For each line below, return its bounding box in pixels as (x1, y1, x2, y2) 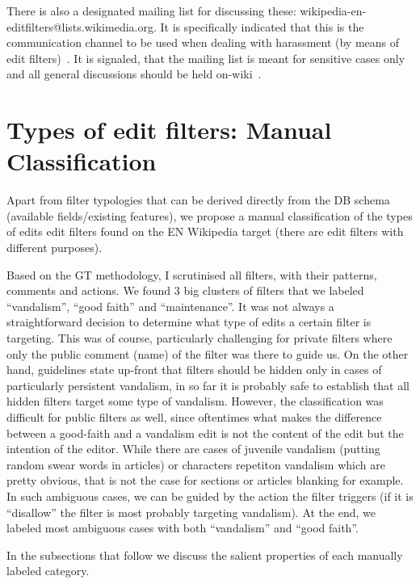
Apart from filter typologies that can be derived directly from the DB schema (6, 191, 390, 208)
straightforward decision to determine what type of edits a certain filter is (6, 313, 372, 330)
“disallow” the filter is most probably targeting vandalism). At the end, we (6, 503, 376, 520)
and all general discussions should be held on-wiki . (6, 65, 262, 82)
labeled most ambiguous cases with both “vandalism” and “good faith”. (6, 519, 359, 536)
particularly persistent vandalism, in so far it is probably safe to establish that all (6, 376, 410, 393)
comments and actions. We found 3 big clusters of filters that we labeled (6, 282, 364, 299)
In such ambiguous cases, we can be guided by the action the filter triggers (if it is (6, 487, 414, 504)
